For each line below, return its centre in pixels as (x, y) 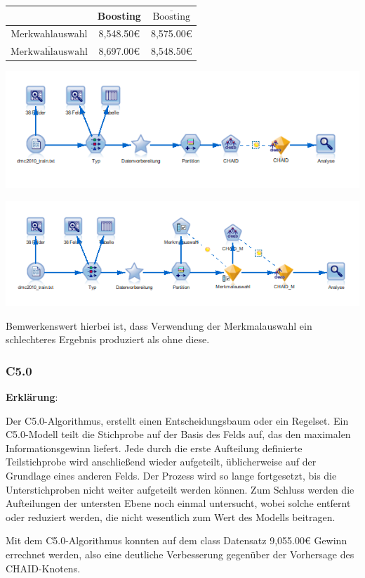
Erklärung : (32, 397)
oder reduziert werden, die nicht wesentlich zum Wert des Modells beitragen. (171, 516)
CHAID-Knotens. (43, 568)
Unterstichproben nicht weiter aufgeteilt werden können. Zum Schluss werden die (180, 489)
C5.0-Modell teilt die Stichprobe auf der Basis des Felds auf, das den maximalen (178, 434)
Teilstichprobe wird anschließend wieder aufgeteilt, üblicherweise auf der (161, 462)
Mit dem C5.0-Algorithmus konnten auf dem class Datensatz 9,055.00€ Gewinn (177, 540)
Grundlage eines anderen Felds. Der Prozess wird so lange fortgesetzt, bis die (171, 476)
